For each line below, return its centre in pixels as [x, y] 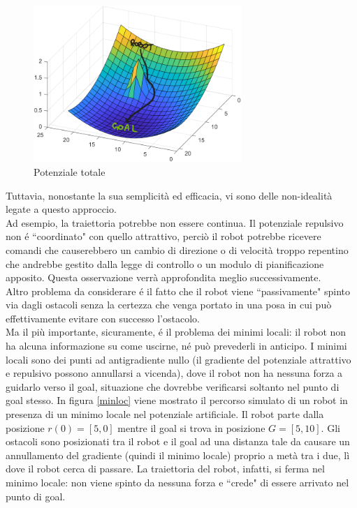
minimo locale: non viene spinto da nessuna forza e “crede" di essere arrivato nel [177, 482]
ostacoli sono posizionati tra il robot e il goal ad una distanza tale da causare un [178, 441]
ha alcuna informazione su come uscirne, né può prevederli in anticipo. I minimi [176, 346]
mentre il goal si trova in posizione [191, 427]
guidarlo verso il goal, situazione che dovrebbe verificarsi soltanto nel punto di [173, 386]
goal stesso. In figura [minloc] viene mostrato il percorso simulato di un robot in [177, 400]
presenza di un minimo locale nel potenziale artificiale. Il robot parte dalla [165, 414]
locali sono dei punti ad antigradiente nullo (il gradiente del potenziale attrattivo [178, 359]
